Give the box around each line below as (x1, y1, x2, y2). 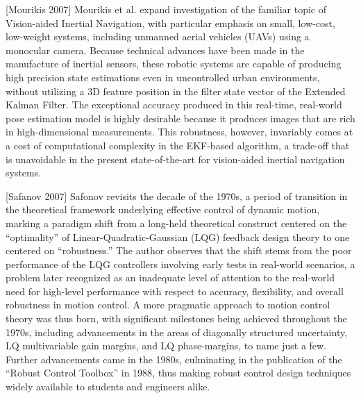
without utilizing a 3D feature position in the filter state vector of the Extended (6, 83, 346, 98)
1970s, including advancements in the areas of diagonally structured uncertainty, (6, 324, 348, 339)
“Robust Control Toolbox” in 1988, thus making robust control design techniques (6, 365, 351, 380)
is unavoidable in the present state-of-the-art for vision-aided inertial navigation (6, 151, 345, 166)
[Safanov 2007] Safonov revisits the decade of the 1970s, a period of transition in (6, 188, 348, 203)
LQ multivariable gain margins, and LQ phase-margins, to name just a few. (6, 338, 327, 353)
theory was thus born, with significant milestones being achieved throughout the (6, 311, 347, 326)
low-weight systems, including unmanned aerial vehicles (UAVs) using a (6, 29, 310, 44)
